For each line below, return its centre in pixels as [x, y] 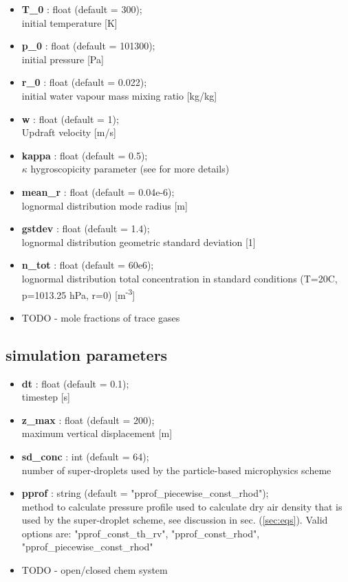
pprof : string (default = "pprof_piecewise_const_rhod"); [145, 493]
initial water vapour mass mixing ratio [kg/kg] [119, 95]
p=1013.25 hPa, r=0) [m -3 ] [78, 293]
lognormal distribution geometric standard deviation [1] [139, 242]
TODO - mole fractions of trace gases [101, 317]
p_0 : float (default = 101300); [88, 46]
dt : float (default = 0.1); [75, 383]
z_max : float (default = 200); [88, 419]
